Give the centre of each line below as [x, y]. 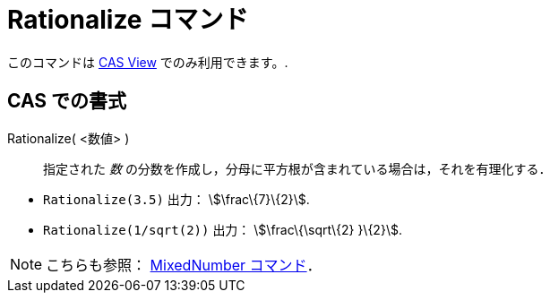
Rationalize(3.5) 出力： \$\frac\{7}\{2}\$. [176, 199]
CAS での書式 [67, 101]
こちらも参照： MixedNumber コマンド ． [184, 265]
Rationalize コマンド [128, 20]
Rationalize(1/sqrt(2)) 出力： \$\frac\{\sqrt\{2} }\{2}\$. [223, 229]
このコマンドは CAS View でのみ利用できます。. [148, 62]
